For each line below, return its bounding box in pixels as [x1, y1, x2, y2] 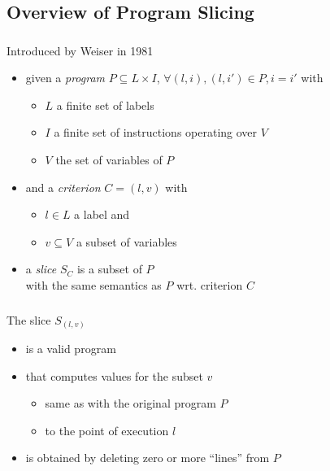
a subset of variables [76, 233, 177, 250]
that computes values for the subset [25, 367, 203, 384]
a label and [74, 206, 130, 223]
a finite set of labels [56, 96, 154, 113]
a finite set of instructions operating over [54, 124, 258, 141]
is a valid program [25, 340, 116, 357]
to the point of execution [45, 421, 169, 438]
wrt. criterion [176, 277, 243, 294]
